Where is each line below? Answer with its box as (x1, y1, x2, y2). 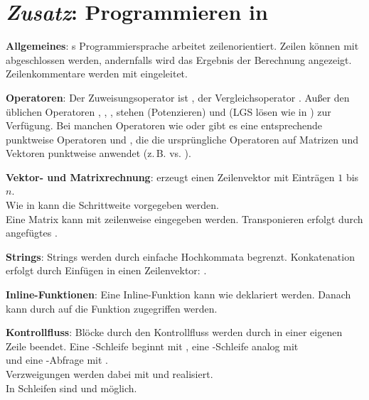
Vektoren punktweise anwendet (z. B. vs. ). (6, 146, 191, 161)
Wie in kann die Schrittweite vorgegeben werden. (6, 198, 219, 212)
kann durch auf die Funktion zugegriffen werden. (6, 301, 218, 315)
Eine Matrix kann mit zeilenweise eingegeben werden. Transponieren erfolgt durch (6, 211, 363, 226)
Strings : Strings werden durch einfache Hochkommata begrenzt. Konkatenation (6, 249, 355, 264)
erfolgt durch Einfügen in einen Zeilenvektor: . (6, 263, 207, 278)
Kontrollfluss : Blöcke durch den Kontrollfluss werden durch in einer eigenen (6, 325, 343, 340)
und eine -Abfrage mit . (6, 352, 108, 367)
